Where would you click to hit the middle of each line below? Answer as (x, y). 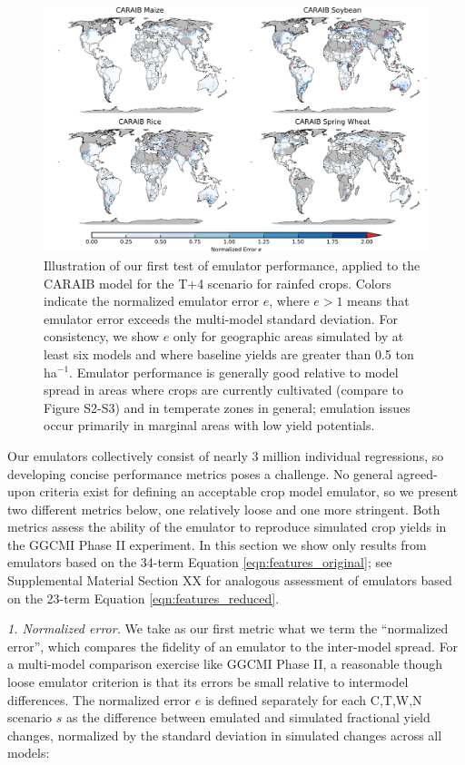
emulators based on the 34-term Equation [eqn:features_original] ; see (200, 562)
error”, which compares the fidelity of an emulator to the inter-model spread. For (233, 646)
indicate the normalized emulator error (152, 301)
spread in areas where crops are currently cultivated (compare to (224, 390)
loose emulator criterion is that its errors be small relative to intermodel (208, 682)
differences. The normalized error (99, 699)
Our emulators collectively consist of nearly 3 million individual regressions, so (226, 455)
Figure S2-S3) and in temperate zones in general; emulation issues (227, 407)
